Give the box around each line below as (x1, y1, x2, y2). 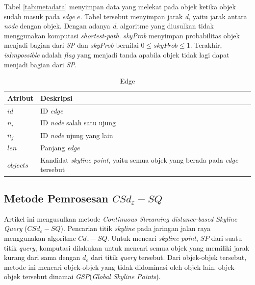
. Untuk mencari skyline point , (107, 232, 198, 243)
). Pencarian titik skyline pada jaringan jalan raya (60, 223, 211, 233)
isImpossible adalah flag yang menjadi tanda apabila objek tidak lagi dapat (4, 49, 229, 59)
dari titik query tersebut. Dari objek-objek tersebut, (91, 252, 247, 262)
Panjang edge (40, 142, 80, 152)
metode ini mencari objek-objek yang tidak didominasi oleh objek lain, (4, 261, 216, 272)
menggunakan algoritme (4, 232, 76, 243)
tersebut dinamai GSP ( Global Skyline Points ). (22, 271, 161, 282)
